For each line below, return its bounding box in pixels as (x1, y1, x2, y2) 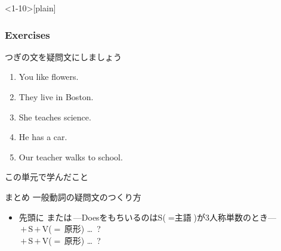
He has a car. (18, 131, 67, 143)
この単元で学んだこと (5, 171, 88, 183)
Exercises (5, 27, 50, 42)
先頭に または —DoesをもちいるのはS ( (18, 210, 166, 223)
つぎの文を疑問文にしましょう (5, 50, 122, 63)
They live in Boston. (18, 91, 94, 103)
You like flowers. (18, 70, 79, 83)
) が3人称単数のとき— (193, 210, 276, 223)
